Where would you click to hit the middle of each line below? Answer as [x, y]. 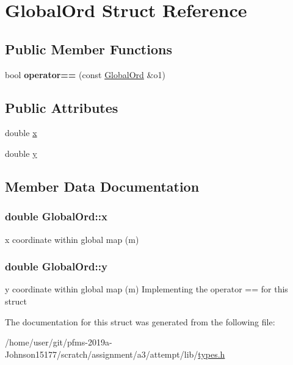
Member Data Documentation [102, 186]
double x [21, 133]
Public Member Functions [89, 49]
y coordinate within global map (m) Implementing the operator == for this [146, 289]
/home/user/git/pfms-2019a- [59, 342]
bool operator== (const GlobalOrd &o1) [85, 74]
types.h [212, 354]
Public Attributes [62, 107]
